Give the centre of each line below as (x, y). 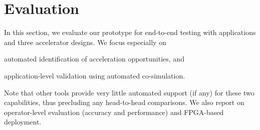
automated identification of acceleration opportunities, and (94, 59)
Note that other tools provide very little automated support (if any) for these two (129, 92)
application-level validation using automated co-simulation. (95, 75)
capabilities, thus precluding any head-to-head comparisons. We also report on (124, 102)
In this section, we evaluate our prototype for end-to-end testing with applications (130, 32)
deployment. (23, 122)
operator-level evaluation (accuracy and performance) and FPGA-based (114, 112)
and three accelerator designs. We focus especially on (85, 42)
